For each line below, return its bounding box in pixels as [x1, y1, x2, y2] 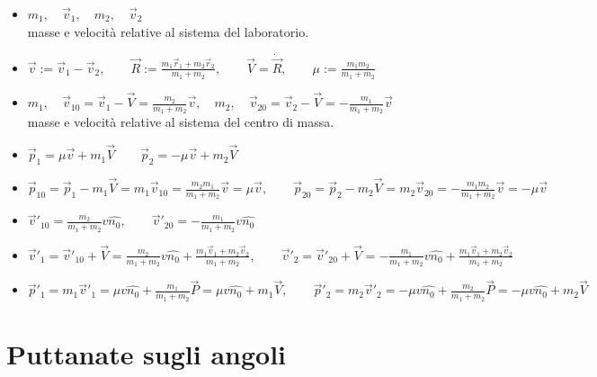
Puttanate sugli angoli [6, 335, 287, 372]
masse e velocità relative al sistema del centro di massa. [27, 112, 334, 131]
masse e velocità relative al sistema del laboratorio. [27, 22, 309, 40]
